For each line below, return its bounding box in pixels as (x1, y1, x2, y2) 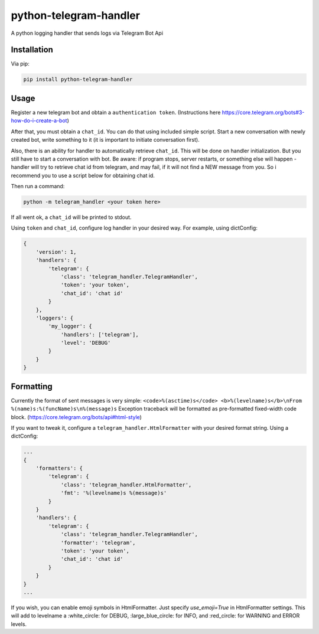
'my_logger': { (48, 323, 93, 330)
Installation (11, 45, 53, 55)
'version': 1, (35, 249, 77, 255)
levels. (11, 620, 27, 628)
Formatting (11, 381, 53, 391)
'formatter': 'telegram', (60, 539, 136, 546)
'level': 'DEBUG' (60, 339, 111, 347)
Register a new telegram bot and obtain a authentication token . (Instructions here (11, 109, 221, 116)
